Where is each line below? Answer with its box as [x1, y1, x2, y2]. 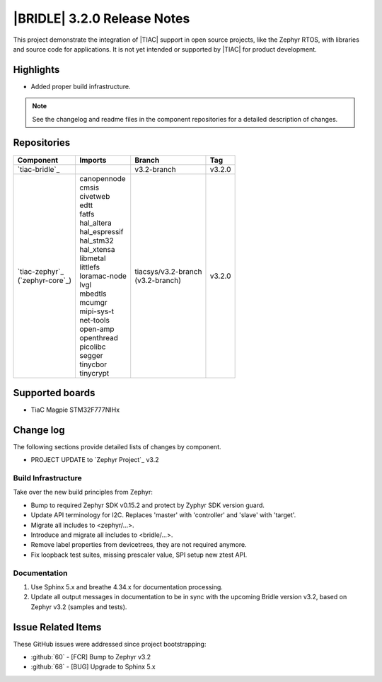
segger [79, 350, 103, 360]
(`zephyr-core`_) [17, 275, 72, 285]
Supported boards [13, 386, 95, 399]
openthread [79, 333, 118, 342]
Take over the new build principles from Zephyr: [13, 488, 154, 497]
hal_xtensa [79, 244, 115, 254]
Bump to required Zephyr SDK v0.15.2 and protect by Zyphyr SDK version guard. [30, 501, 265, 509]
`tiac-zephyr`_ [17, 266, 64, 276]
